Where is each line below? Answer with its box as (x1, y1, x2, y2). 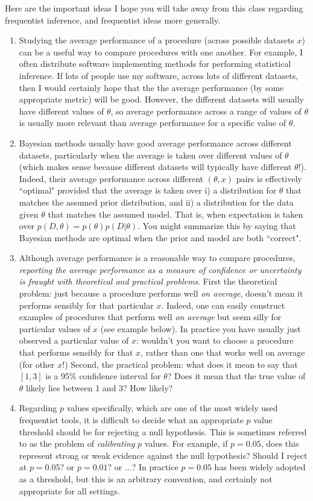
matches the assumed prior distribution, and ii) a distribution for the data (19, 195, 294, 208)
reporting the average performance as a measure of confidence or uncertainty (19, 263, 302, 276)
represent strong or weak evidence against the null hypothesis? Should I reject (19, 449, 308, 461)
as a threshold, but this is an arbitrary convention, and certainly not (19, 472, 273, 485)
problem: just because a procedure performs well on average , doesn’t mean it (19, 287, 303, 300)
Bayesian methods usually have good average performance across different (19, 136, 292, 149)
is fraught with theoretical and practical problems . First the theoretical (19, 275, 277, 288)
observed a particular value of (19, 334, 129, 347)
